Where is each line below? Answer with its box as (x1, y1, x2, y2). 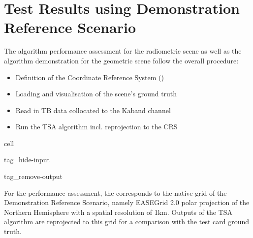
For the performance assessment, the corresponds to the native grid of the (4, 187, 227, 198)
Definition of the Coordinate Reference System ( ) (15, 72, 164, 82)
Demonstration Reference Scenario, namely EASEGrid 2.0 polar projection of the (4, 197, 250, 208)
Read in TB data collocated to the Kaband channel (15, 105, 171, 115)
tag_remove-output (4, 171, 63, 181)
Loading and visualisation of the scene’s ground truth (15, 89, 177, 99)
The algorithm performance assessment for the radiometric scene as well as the (4, 46, 242, 56)
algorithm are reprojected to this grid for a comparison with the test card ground (4, 216, 249, 227)
